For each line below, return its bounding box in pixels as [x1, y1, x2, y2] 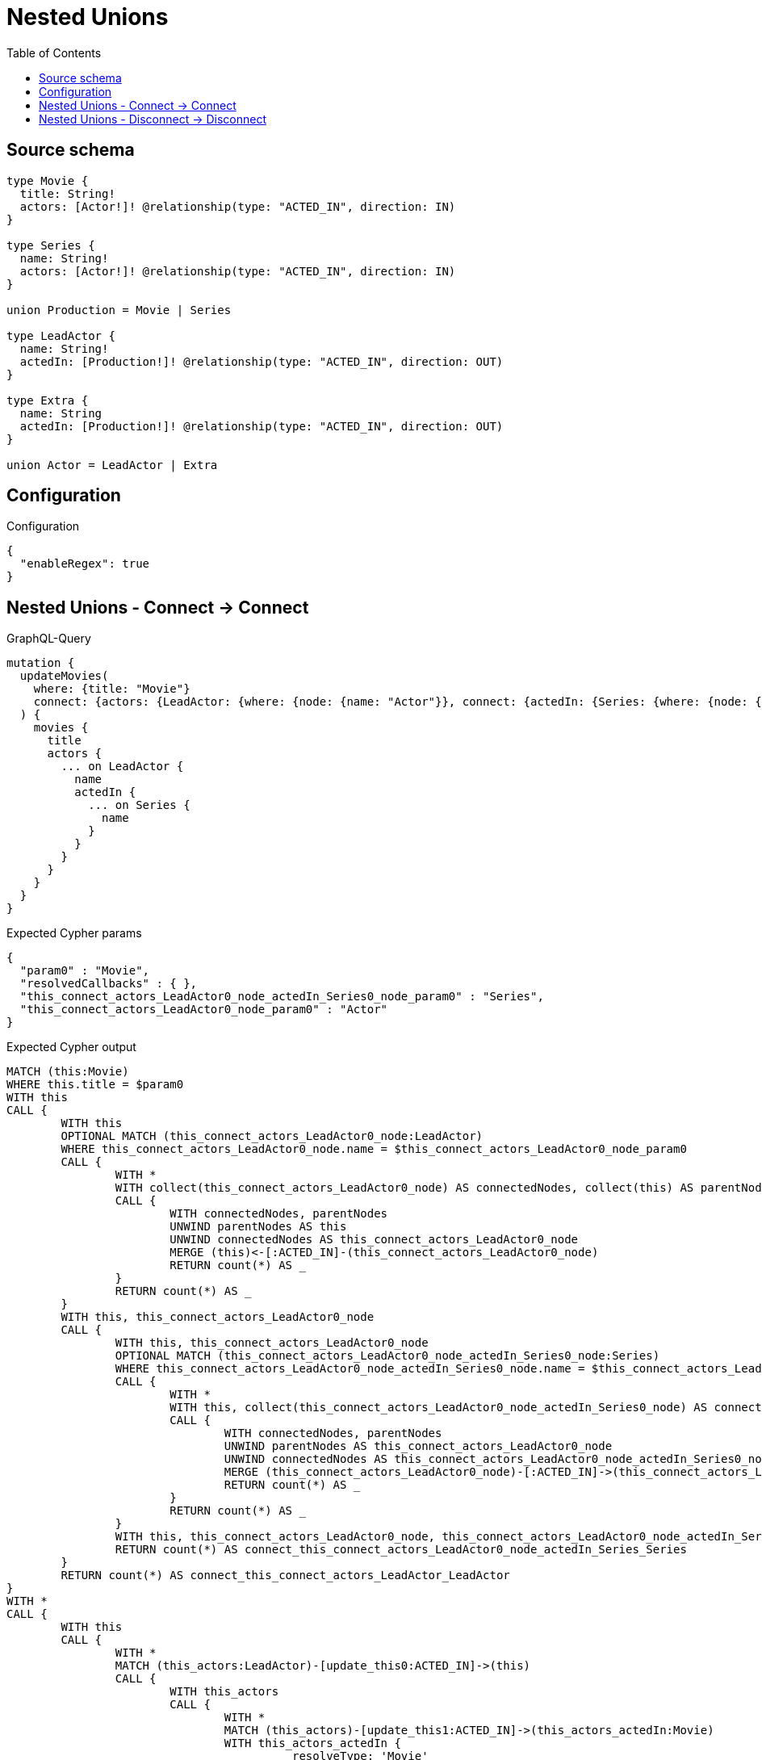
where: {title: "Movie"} [33, 682, 190, 696]
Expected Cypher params [6, 926, 142, 941]
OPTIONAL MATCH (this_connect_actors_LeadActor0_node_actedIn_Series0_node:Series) [115, 1349, 660, 1363]
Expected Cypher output [6, 1040, 136, 1054]
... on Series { [88, 798, 190, 812]
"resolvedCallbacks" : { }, [19, 977, 198, 991]
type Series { [6, 238, 95, 252]
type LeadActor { [6, 329, 115, 342]
